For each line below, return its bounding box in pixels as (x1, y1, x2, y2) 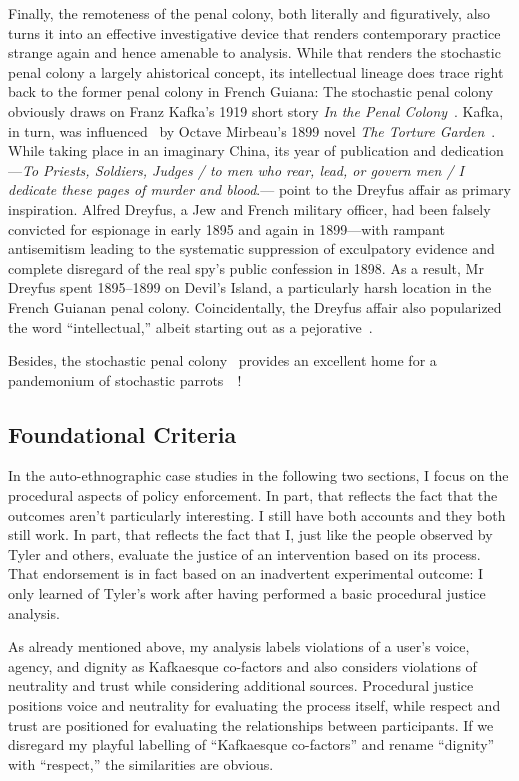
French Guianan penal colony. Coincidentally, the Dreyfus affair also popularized (8, 296, 502, 317)
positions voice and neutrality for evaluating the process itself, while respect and (8, 695, 501, 716)
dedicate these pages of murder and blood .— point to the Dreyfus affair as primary (8, 179, 511, 200)
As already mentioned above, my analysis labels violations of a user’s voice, (8, 636, 470, 657)
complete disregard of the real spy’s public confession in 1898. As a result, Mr (8, 257, 484, 278)
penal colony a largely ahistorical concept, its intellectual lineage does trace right (8, 61, 504, 82)
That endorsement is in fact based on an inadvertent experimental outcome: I (8, 563, 484, 584)
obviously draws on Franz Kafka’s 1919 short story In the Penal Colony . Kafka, (8, 100, 504, 121)
